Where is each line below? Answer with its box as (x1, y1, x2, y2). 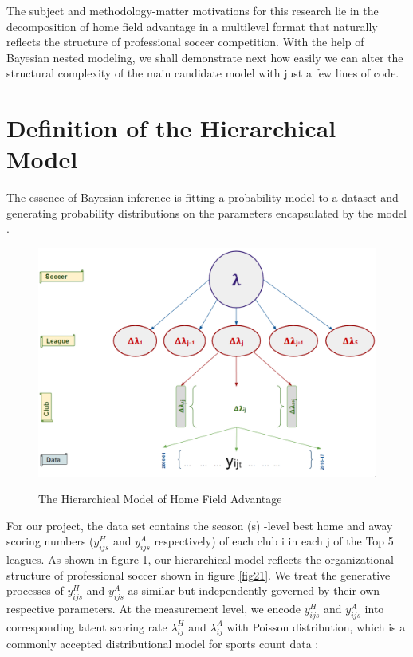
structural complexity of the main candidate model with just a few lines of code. (6, 65, 399, 81)
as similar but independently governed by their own (128, 582, 380, 599)
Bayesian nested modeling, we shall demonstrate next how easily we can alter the (6, 49, 403, 65)
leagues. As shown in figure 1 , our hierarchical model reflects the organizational (6, 551, 394, 568)
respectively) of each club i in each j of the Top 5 (154, 533, 394, 549)
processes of (6, 582, 64, 599)
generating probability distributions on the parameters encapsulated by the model (6, 204, 407, 221)
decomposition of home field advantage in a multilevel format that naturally (6, 18, 378, 34)
